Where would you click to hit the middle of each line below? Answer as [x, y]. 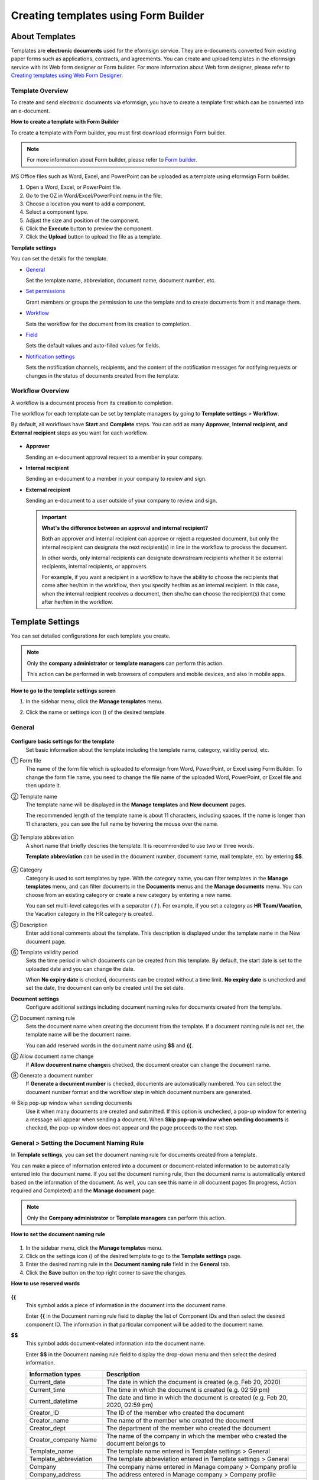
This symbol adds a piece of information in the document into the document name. [126, 1305]
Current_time [47, 1389]
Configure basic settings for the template [63, 741]
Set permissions [45, 291]
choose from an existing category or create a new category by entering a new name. [129, 895]
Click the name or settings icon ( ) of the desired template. [96, 712]
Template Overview [40, 91]
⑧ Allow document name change [52, 1056]
